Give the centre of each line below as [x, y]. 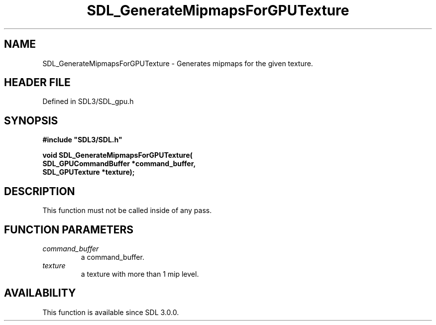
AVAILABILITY [40, 293]
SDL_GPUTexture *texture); [89, 172]
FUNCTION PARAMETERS [69, 229]
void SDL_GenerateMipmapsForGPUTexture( [117, 155]
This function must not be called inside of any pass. [127, 211]
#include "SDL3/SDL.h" [82, 140]
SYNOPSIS [31, 120]
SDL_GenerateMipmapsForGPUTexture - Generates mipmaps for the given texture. [178, 63]
